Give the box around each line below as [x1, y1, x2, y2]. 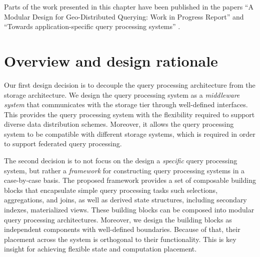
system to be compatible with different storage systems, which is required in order [4, 128, 255, 139]
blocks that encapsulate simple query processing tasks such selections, [4, 184, 218, 195]
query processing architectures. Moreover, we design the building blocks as [4, 214, 232, 224]
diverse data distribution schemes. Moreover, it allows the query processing [4, 119, 234, 129]
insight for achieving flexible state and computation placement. [4, 243, 197, 254]
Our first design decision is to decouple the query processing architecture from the [4, 79, 255, 90]
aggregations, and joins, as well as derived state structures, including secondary [4, 194, 247, 205]
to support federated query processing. [4, 138, 122, 149]
